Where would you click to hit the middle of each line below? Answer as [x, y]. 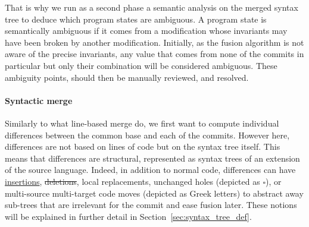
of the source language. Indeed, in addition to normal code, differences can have [150, 170]
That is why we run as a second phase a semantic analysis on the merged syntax [152, 7]
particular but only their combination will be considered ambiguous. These [141, 65]
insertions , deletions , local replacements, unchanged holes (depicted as [132, 181]
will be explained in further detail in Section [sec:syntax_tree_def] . [128, 216]
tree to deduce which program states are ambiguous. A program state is [136, 19]
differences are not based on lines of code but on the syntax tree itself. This [143, 146]
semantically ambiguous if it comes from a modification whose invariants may [146, 31]
